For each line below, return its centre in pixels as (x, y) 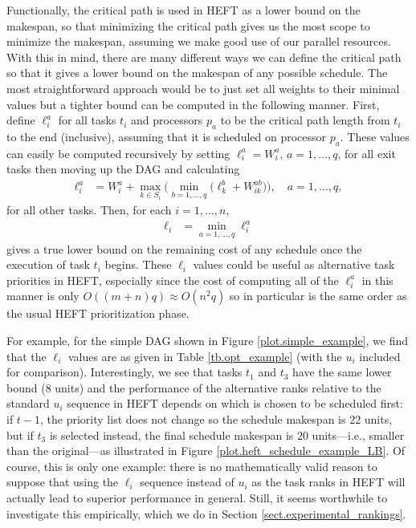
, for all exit (367, 153)
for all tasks (87, 120)
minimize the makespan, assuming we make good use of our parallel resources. (199, 41)
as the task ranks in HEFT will (328, 482)
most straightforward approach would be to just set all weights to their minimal (203, 88)
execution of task (48, 264)
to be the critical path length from (305, 120)
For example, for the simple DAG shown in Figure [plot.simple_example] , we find (207, 341)
